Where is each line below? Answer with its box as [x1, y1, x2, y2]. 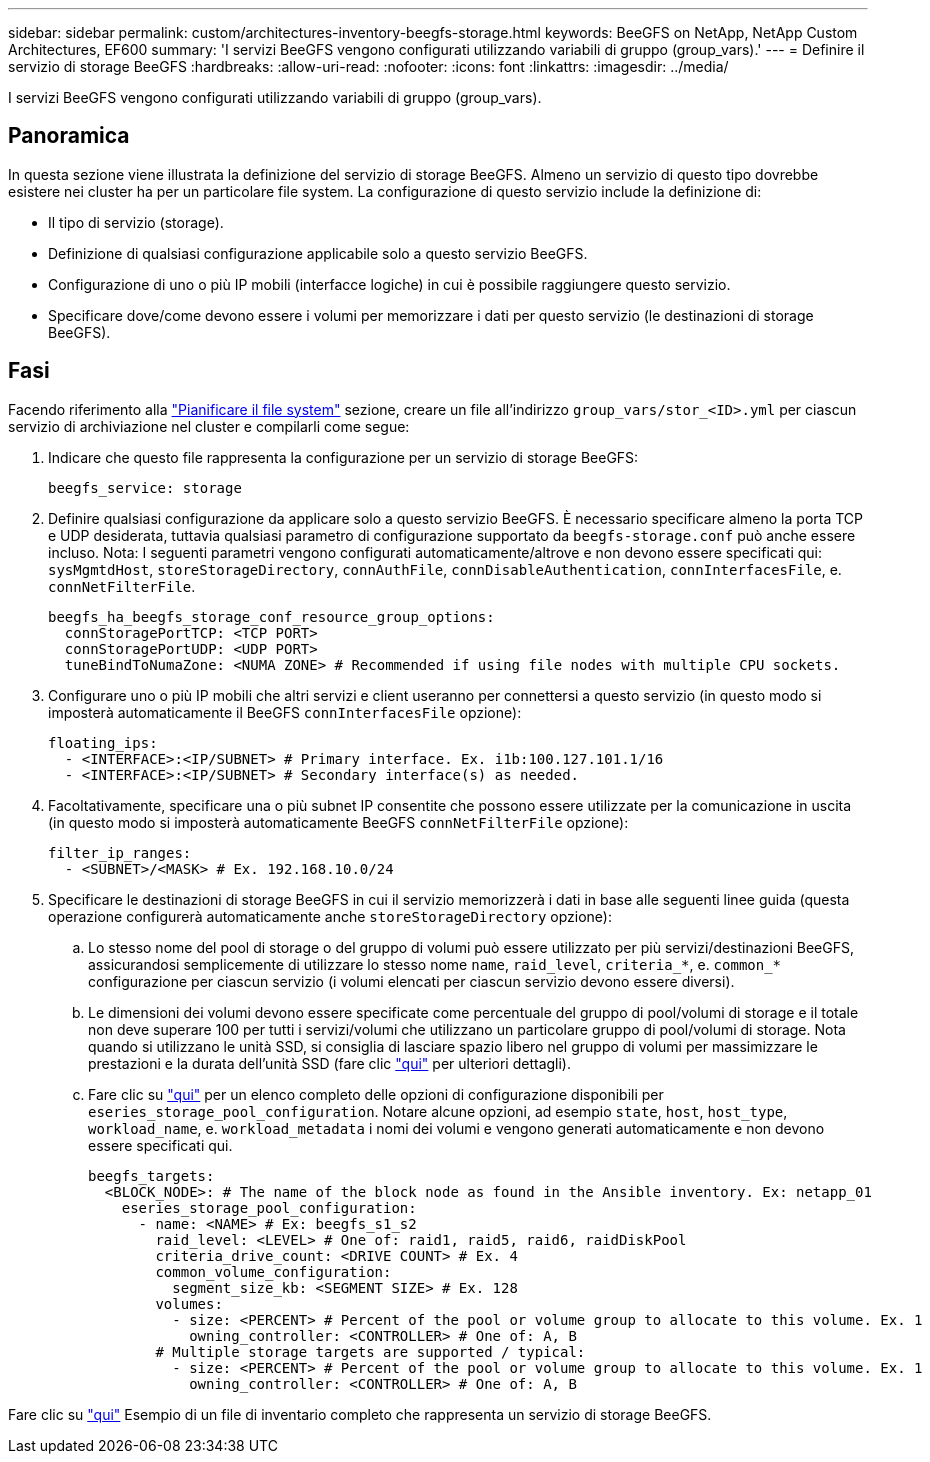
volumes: [155, 1295, 223, 1312]
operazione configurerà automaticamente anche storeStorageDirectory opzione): [48, 907, 612, 925]
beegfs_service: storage [48, 479, 242, 496]
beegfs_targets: [88, 1167, 215, 1184]
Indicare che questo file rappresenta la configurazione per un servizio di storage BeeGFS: [48, 448, 639, 466]
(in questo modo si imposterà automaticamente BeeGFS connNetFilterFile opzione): [48, 813, 629, 831]
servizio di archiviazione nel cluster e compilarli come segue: [8, 417, 410, 435]
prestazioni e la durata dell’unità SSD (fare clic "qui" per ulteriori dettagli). [88, 1054, 572, 1072]
